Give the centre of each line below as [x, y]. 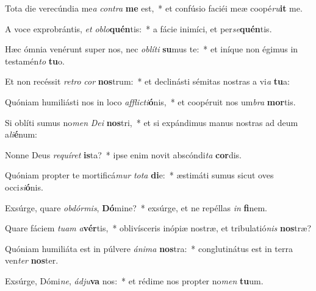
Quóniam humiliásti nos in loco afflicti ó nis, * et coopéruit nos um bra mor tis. [150, 101]
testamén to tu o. [35, 61]
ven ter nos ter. [32, 260]
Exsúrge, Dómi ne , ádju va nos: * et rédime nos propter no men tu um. [134, 280]
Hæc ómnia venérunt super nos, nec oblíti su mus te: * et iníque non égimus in [152, 49]
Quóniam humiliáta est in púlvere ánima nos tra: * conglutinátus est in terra [149, 248]
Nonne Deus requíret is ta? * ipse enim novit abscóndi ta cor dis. [123, 154]
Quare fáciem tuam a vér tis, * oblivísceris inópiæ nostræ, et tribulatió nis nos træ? [158, 228]
